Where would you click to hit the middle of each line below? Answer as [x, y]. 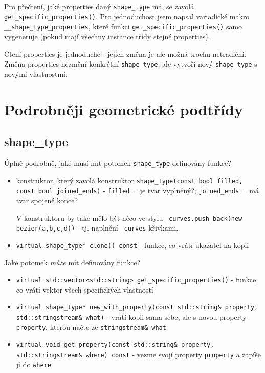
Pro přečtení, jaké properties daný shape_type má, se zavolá [99, 6]
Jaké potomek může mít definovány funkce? [72, 262]
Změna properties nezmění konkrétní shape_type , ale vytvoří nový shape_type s [131, 64]
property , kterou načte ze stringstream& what [91, 327]
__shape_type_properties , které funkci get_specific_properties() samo [123, 26]
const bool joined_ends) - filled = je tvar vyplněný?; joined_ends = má [138, 190]
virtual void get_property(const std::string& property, [115, 345]
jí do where [34, 364]
